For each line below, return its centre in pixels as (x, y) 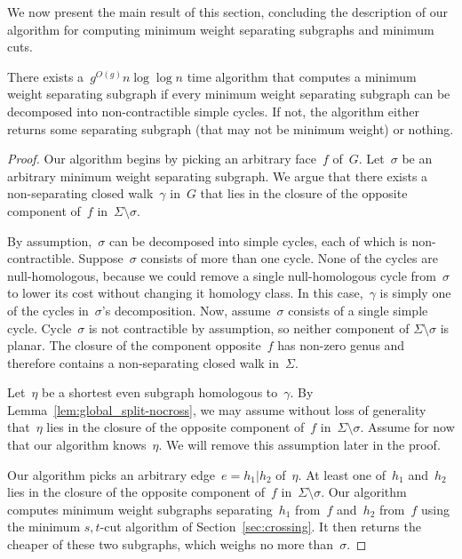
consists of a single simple (358, 310)
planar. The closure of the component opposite (134, 345)
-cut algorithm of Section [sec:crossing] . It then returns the (260, 527)
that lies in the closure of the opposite (304, 193)
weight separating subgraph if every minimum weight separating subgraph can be (229, 94)
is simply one (415, 293)
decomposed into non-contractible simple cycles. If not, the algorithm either (213, 111)
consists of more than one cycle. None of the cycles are (289, 258)
